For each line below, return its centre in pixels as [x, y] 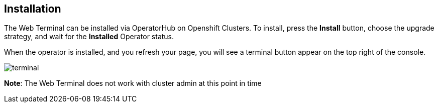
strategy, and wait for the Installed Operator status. [89, 37]
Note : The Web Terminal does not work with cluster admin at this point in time [133, 83]
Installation [33, 9]
